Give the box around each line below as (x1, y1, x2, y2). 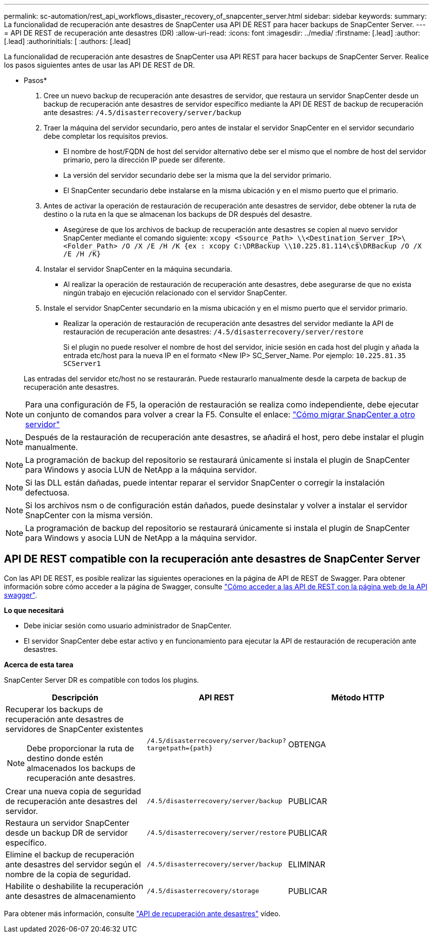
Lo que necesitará (4, 606, 64, 614)
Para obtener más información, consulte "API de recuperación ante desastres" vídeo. (4, 909, 281, 918)
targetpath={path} (146, 744, 213, 752)
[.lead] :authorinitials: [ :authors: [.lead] (4, 37, 131, 45)
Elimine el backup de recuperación (5, 849, 134, 859)
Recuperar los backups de (5, 704, 103, 714)
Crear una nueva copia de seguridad (5, 786, 141, 796)
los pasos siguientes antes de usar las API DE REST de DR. (4, 61, 195, 69)
